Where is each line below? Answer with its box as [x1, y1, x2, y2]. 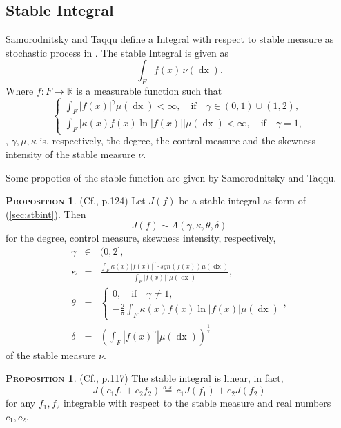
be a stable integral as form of [179, 193, 306, 208]
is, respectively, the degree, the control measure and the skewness [39, 133, 316, 148]
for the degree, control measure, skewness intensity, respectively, [6, 231, 276, 245]
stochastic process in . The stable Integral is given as [6, 45, 228, 59]
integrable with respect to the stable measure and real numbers [63, 396, 331, 410]
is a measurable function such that [76, 84, 222, 98]
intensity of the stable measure [6, 147, 135, 162]
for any [6, 396, 36, 410]
